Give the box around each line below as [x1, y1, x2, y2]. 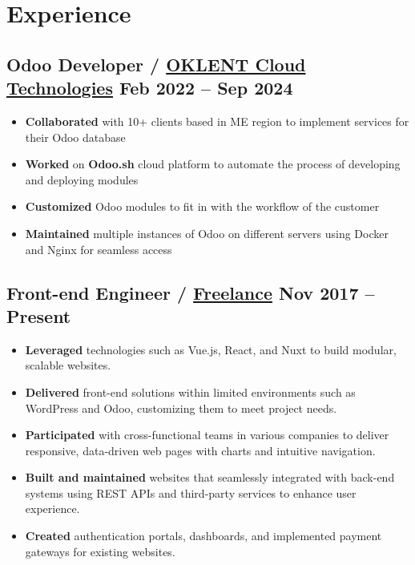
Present [6, 303, 71, 328]
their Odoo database [25, 128, 126, 145]
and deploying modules [25, 171, 139, 188]
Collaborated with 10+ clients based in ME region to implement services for [25, 112, 409, 129]
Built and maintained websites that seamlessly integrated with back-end [25, 469, 395, 486]
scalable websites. [25, 357, 111, 373]
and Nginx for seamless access [25, 240, 172, 257]
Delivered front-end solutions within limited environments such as [25, 383, 356, 400]
